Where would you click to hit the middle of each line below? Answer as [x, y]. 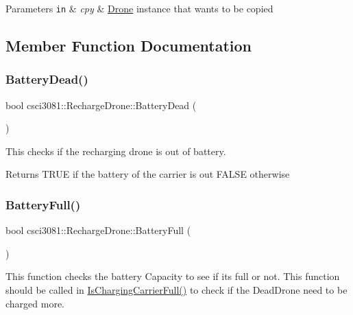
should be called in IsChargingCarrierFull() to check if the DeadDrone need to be [176, 290]
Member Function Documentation [129, 46]
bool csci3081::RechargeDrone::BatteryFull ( [98, 230]
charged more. [35, 303]
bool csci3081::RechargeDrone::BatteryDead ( [101, 105]
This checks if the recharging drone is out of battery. [116, 151]
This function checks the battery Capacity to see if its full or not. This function [173, 276]
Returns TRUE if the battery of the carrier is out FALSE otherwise [148, 174]
